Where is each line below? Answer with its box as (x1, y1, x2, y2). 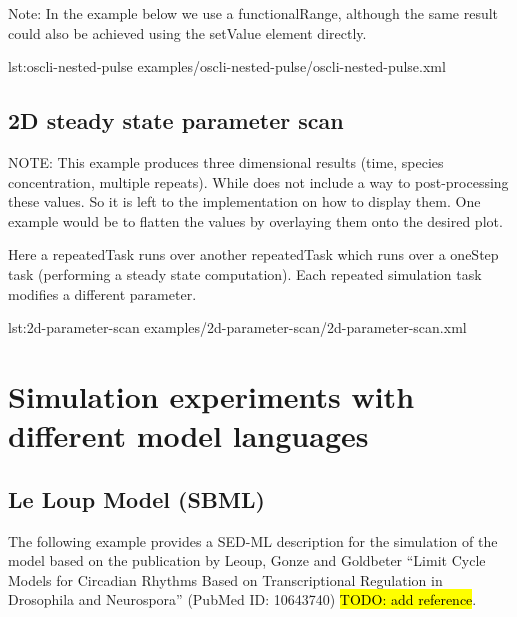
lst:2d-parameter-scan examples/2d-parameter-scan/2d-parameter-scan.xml (8, 317, 467, 338)
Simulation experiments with (8, 375, 415, 416)
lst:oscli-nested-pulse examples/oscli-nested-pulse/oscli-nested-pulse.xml (8, 56, 446, 77)
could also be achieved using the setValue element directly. (8, 22, 367, 43)
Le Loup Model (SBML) (8, 483, 265, 514)
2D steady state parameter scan (8, 105, 344, 136)
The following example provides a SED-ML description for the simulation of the (8, 530, 498, 551)
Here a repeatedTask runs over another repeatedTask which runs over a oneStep (8, 244, 499, 265)
